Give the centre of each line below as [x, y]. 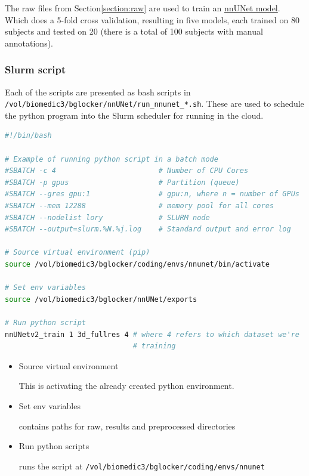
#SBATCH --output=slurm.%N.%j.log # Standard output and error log [148, 229]
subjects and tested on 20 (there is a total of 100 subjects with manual [134, 31]
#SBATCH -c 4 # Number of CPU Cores [127, 171]
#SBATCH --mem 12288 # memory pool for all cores [140, 206]
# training [154, 346]
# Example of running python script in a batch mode [112, 159]
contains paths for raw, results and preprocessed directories [127, 426]
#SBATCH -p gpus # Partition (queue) [122, 182]
